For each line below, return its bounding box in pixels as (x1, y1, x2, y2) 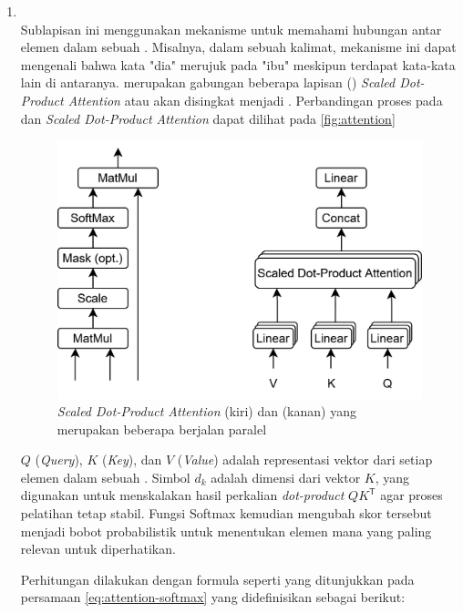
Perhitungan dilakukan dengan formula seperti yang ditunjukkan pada (20, 569, 415, 588)
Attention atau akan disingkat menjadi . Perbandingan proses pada (67, 90, 443, 109)
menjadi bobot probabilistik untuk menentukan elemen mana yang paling (20, 521, 432, 540)
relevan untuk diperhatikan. (20, 539, 176, 558)
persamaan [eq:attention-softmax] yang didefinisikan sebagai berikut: (20, 587, 406, 607)
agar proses (380, 485, 443, 505)
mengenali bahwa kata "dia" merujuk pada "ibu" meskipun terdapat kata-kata (20, 55, 456, 74)
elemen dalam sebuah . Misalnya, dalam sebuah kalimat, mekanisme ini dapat (20, 37, 457, 56)
